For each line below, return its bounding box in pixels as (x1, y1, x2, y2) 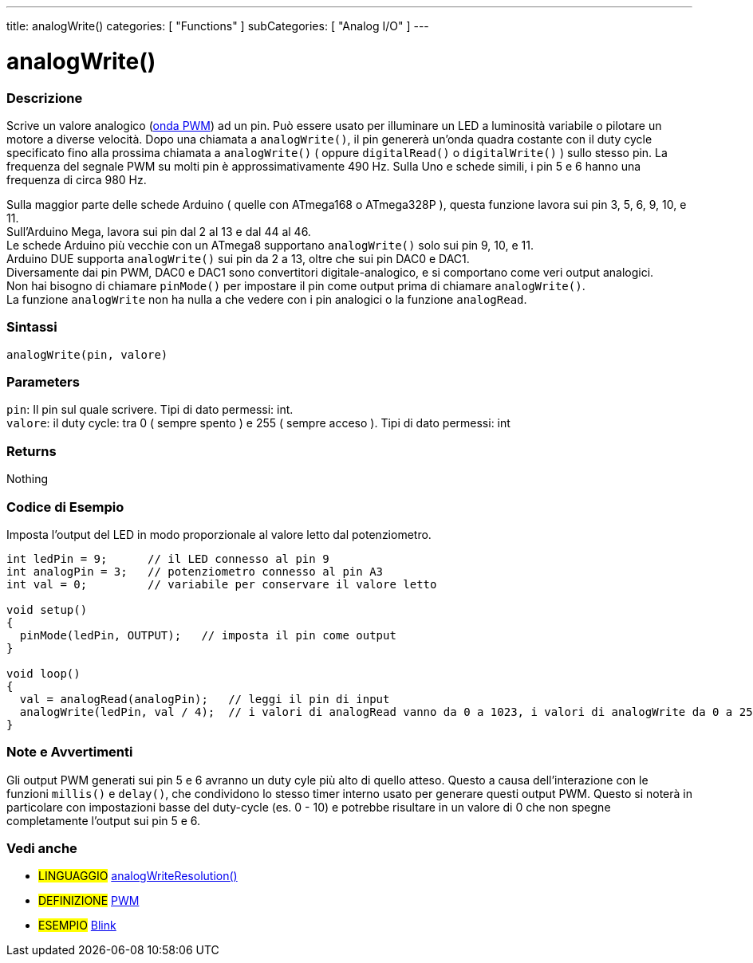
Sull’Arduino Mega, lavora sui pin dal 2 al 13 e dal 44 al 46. (6, 224, 311, 238)
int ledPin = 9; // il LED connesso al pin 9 (6, 552, 329, 565)
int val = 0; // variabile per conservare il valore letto (6, 577, 437, 591)
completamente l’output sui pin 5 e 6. (6, 813, 201, 827)
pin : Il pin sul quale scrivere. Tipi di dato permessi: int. (6, 403, 294, 417)
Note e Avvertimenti (6, 744, 133, 761)
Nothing (6, 472, 49, 486)
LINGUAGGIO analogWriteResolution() (38, 869, 238, 883)
